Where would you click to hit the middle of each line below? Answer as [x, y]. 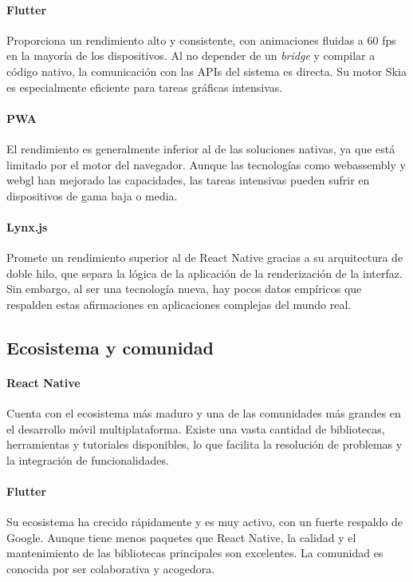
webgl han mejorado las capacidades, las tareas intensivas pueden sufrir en [188, 180]
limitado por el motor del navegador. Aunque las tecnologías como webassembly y [206, 164]
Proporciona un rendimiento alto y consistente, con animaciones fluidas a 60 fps [201, 40]
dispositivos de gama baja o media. [92, 195]
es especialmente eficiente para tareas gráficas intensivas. [145, 87]
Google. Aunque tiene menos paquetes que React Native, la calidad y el [181, 537]
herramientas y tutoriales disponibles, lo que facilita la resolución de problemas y [205, 444]
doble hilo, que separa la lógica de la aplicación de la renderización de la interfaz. [205, 273]
